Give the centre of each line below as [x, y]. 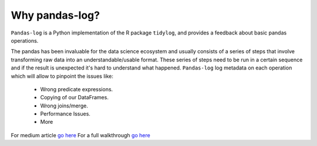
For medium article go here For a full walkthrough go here [81, 135]
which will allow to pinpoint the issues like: [62, 76]
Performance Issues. [65, 114]
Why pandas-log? [55, 15]
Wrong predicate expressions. [77, 89]
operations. [25, 40]
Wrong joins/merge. [64, 106]
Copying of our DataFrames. [74, 98]
